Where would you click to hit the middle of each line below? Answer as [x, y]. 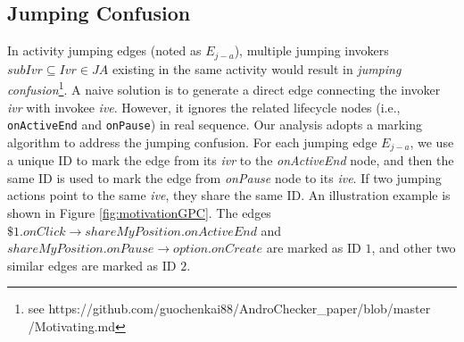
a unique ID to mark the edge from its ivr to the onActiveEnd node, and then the [231, 160]
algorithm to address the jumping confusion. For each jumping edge [192, 142]
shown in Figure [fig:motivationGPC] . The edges [139, 212]
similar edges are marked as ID [92, 265]
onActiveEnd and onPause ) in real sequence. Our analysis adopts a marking [215, 125]
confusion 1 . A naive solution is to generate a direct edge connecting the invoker [224, 88]
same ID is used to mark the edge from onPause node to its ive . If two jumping [224, 177]
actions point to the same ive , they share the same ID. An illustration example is [229, 195]
